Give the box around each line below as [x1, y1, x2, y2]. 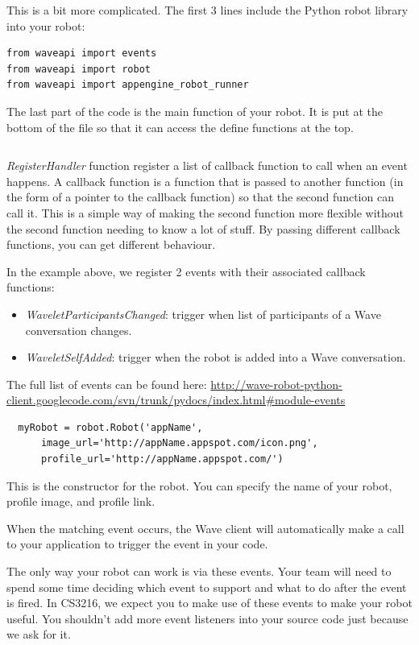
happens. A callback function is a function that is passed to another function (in [6, 172, 404, 189]
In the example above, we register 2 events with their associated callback [6, 263, 366, 279]
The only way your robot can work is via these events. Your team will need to [6, 563, 392, 580]
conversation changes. [25, 321, 132, 338]
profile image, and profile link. [6, 493, 156, 510]
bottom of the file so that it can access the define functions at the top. [6, 118, 354, 135]
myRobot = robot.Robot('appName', [18, 421, 203, 433]
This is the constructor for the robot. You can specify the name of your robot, [6, 477, 392, 494]
